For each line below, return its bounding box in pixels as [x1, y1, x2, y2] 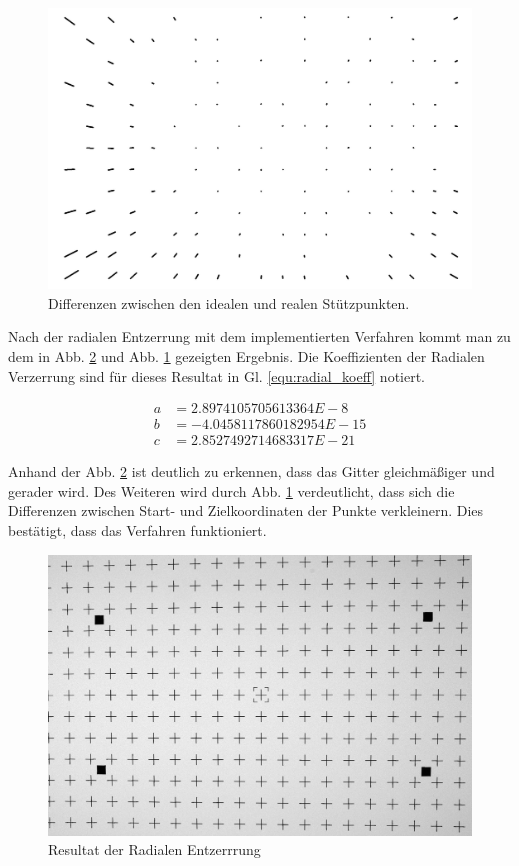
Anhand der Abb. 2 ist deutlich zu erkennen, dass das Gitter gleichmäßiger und [8, 461, 495, 482]
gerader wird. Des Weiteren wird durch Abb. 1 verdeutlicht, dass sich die [8, 480, 455, 501]
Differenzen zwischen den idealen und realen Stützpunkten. [48, 292, 410, 313]
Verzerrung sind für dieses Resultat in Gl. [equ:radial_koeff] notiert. [8, 365, 426, 386]
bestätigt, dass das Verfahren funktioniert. [8, 519, 267, 540]
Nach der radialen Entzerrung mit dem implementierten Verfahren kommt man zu [8, 326, 511, 347]
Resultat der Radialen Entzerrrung [48, 839, 261, 860]
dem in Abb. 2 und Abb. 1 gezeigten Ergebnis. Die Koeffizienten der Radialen [8, 345, 485, 366]
